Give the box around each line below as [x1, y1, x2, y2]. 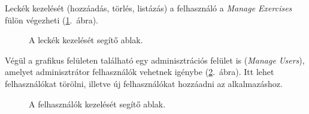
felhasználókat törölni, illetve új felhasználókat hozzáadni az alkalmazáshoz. [5, 77, 283, 89]
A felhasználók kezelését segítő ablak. [29, 97, 166, 110]
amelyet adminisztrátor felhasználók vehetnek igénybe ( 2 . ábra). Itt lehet [5, 65, 274, 78]
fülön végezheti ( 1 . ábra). [5, 13, 99, 26]
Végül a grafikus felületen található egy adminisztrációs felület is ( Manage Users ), [5, 53, 305, 66]
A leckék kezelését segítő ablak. [29, 34, 143, 46]
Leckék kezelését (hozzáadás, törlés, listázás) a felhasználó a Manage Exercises [5, 2, 292, 14]
